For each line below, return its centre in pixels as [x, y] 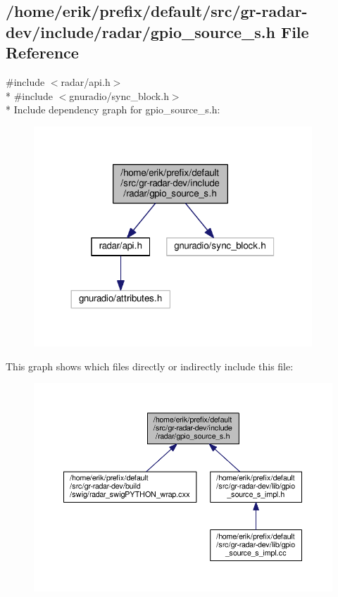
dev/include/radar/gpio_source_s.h [140, 31]
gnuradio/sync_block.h [119, 95]
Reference [42, 52]
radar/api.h [86, 81]
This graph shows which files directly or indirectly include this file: [150, 366]
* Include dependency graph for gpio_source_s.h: [113, 109]
